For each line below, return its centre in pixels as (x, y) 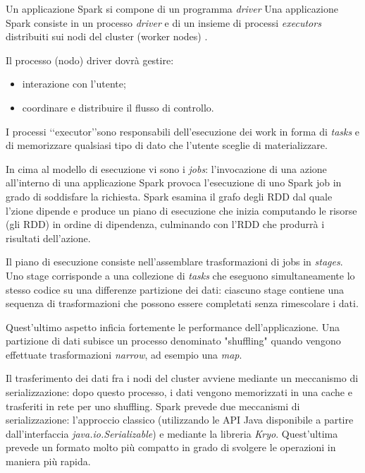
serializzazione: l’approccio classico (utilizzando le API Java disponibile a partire (180, 420)
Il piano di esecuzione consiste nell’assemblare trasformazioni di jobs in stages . (174, 262)
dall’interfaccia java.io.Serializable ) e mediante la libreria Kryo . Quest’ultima (172, 433)
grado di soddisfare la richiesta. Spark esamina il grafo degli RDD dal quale (169, 196)
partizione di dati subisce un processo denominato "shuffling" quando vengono (173, 341)
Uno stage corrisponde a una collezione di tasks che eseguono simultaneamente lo (180, 275)
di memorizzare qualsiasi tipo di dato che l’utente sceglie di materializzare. (167, 145)
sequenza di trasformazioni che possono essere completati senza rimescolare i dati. (182, 303)
